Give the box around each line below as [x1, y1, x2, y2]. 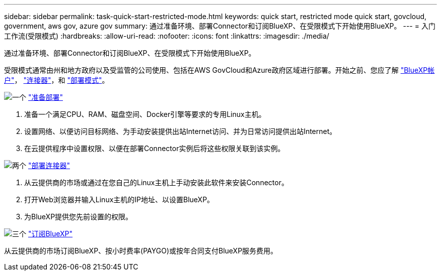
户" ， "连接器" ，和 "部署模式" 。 [4, 76, 109, 84]
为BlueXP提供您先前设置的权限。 [24, 212, 133, 221]
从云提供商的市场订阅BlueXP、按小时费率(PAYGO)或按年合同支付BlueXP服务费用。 [4, 246, 278, 255]
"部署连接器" [28, 161, 70, 170]
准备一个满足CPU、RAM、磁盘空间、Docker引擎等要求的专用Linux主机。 [24, 110, 266, 118]
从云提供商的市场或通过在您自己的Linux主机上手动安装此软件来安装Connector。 [24, 178, 288, 187]
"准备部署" [28, 93, 63, 101]
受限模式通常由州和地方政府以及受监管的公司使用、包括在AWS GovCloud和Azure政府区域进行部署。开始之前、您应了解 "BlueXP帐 [4, 66, 435, 74]
